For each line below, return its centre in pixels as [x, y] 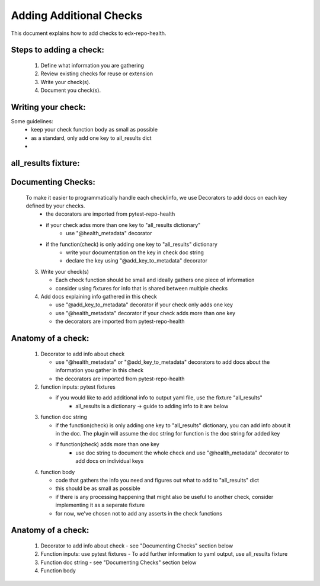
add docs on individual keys [110, 461]
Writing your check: [48, 107]
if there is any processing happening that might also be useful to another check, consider [164, 497]
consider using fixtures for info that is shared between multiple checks [142, 288]
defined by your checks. [55, 206]
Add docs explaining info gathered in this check [99, 296]
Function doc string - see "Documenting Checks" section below [119, 562]
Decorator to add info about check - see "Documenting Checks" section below [137, 546]
